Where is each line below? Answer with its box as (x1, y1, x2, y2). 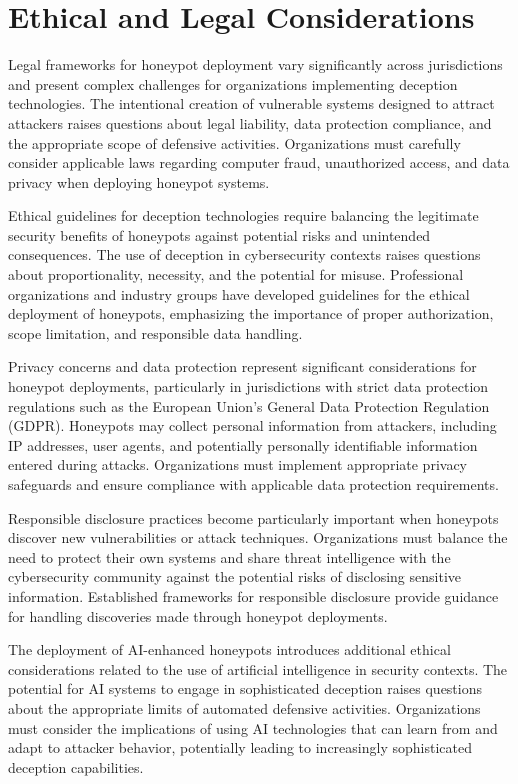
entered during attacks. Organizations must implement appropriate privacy (8, 454, 467, 475)
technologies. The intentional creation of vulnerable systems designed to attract (8, 93, 495, 114)
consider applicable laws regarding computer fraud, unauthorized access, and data (8, 152, 510, 173)
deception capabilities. (8, 756, 144, 777)
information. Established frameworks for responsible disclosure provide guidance (8, 585, 499, 606)
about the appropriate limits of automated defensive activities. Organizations (8, 697, 481, 718)
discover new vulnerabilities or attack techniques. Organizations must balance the (8, 527, 508, 548)
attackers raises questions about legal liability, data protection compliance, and (8, 112, 492, 133)
